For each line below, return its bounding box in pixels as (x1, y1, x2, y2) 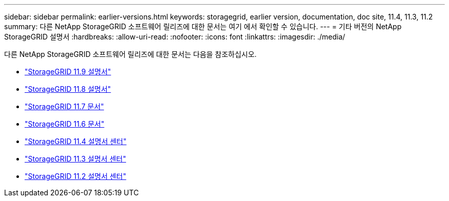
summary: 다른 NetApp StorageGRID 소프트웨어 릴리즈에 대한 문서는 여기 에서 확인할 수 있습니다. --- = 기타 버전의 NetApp (4, 22, 402, 31)
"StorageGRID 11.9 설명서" (25, 67, 111, 76)
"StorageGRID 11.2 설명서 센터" (25, 172, 127, 180)
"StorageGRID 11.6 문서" (25, 119, 105, 128)
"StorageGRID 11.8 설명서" (25, 85, 111, 93)
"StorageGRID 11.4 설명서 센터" (25, 137, 127, 146)
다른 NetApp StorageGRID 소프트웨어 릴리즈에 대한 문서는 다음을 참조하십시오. (4, 50, 257, 58)
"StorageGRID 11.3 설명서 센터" (25, 154, 126, 163)
